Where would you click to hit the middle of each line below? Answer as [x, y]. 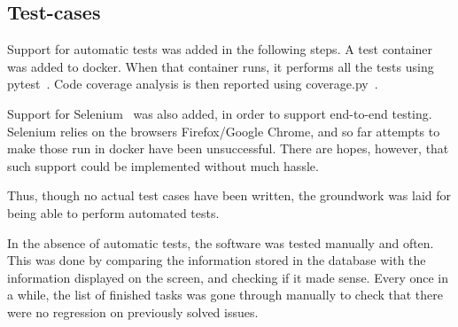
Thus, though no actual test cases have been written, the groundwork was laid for [229, 195]
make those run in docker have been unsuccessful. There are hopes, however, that [228, 148]
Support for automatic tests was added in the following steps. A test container [220, 49]
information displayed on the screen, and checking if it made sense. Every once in [228, 277]
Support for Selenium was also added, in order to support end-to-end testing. [220, 113]
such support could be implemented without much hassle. [163, 165]
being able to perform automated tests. [113, 212]
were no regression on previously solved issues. [133, 311]
